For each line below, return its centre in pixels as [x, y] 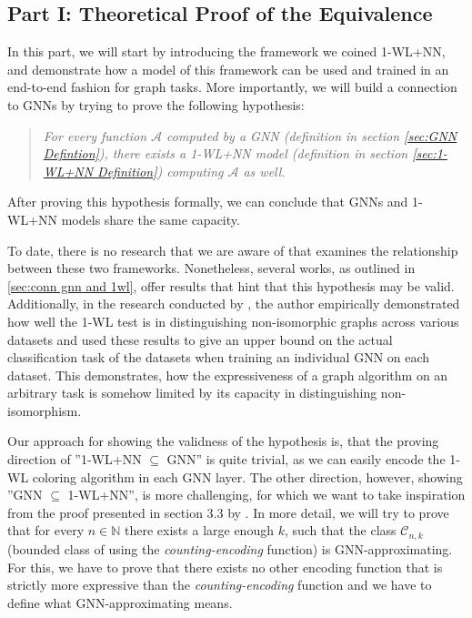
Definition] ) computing [161, 171]
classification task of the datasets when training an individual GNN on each [219, 357]
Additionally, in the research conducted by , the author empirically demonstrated [234, 304]
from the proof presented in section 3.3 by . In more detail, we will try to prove [228, 512]
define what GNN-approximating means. [120, 602]
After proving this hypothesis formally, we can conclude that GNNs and [208, 202]
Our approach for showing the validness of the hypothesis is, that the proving [223, 441]
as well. [264, 171]
